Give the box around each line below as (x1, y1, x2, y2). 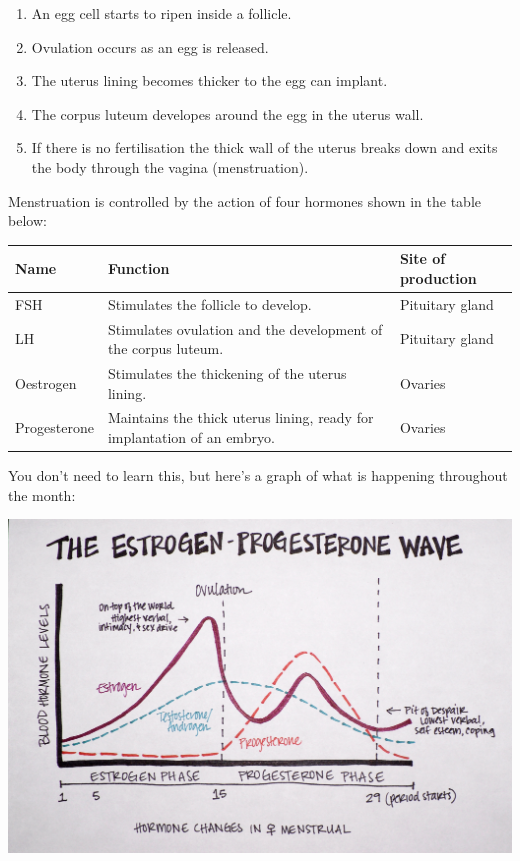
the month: (8, 484, 76, 505)
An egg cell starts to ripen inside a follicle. (31, 3, 292, 23)
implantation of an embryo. (107, 427, 275, 447)
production (399, 267, 477, 288)
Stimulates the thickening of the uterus (107, 362, 347, 383)
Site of (399, 248, 446, 269)
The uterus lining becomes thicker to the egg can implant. (31, 70, 388, 91)
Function (107, 258, 170, 279)
